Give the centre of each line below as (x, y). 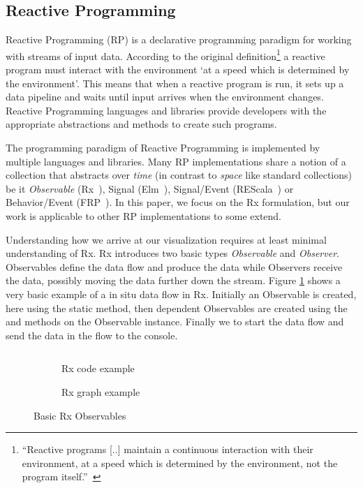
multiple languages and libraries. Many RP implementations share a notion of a (176, 161)
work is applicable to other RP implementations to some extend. (144, 215)
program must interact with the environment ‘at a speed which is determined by (178, 69)
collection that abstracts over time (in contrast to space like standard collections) (179, 175)
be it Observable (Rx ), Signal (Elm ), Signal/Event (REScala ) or (150, 188)
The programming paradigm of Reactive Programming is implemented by (163, 148)
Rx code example (98, 368)
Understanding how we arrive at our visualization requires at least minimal (166, 239)
